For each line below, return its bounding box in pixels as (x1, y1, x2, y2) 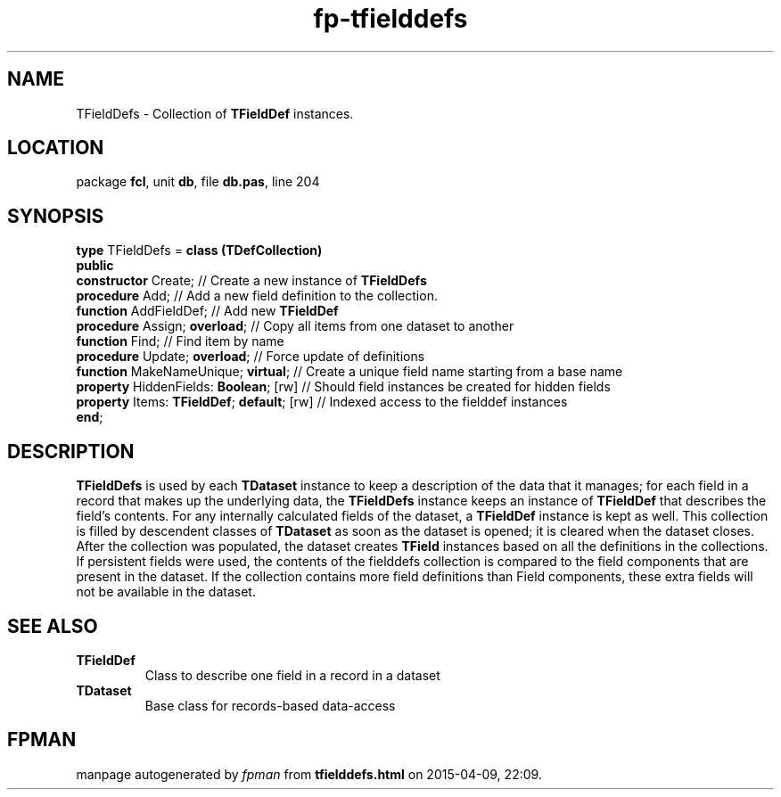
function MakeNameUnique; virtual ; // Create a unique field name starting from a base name (76, 364, 623, 380)
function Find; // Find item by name (76, 333, 284, 349)
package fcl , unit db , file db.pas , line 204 (76, 174, 320, 190)
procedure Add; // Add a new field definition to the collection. (76, 288, 438, 304)
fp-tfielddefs (313, 4, 468, 34)
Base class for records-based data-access (144, 697, 396, 713)
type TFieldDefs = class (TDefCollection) (76, 242, 323, 259)
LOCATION (7, 136, 104, 160)
